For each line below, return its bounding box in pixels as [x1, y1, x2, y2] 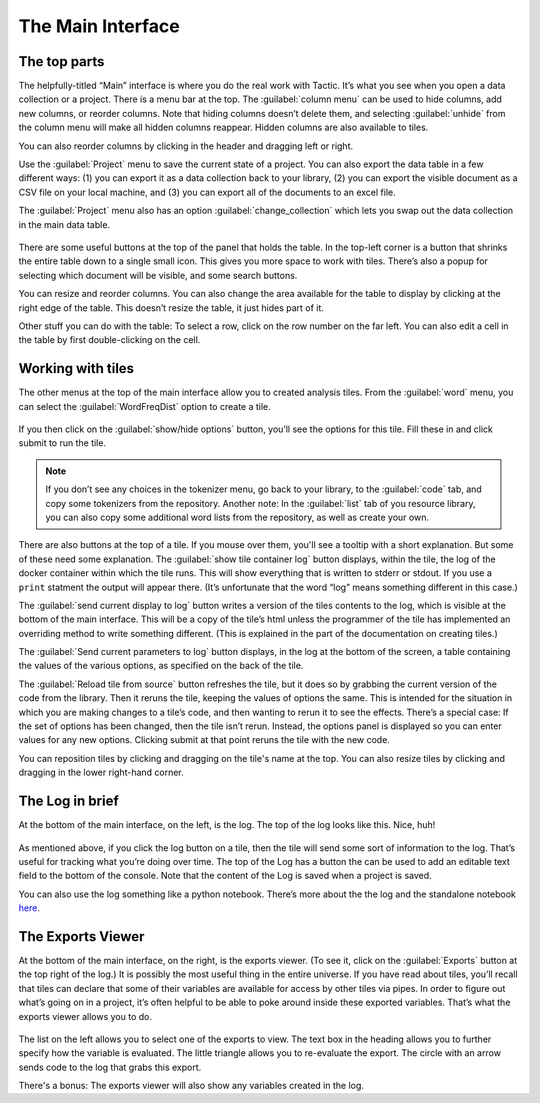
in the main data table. [18, 218, 110, 230]
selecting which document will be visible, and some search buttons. [18, 269, 298, 281]
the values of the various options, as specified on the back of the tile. [18, 660, 304, 672]
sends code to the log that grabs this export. [18, 1061, 202, 1073]
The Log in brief [18, 793, 119, 810]
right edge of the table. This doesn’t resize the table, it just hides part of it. [18, 301, 325, 314]
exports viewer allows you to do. [18, 1010, 153, 1022]
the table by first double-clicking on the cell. [18, 334, 201, 346]
